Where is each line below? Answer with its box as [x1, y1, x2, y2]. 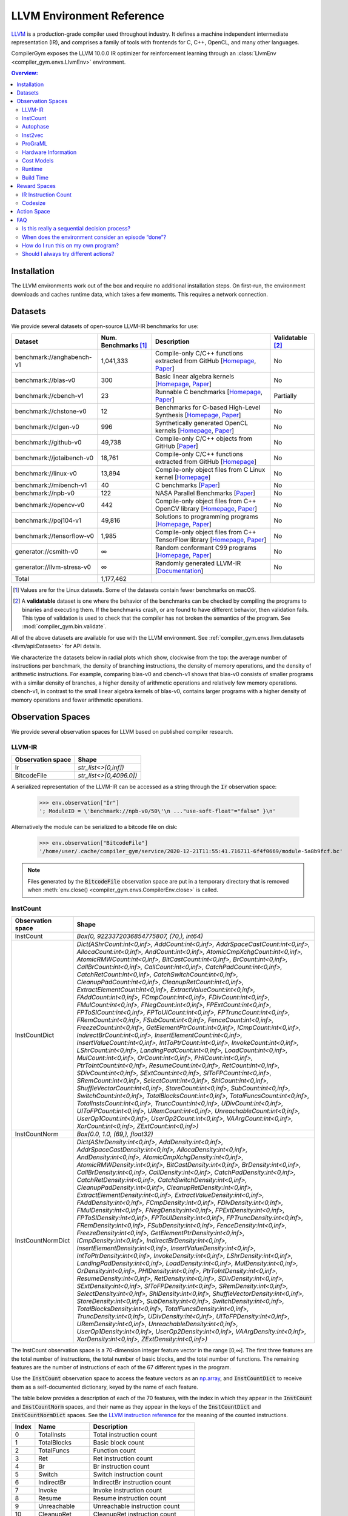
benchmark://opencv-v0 [15, 500, 85, 509]
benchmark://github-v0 [15, 438, 82, 446]
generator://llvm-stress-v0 [15, 563, 91, 571]
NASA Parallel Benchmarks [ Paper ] [155, 489, 256, 497]
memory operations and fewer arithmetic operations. [11, 696, 143, 703]
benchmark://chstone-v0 [15, 407, 87, 415]
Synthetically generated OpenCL [155, 418, 249, 427]
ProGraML [22, 140, 48, 147]
